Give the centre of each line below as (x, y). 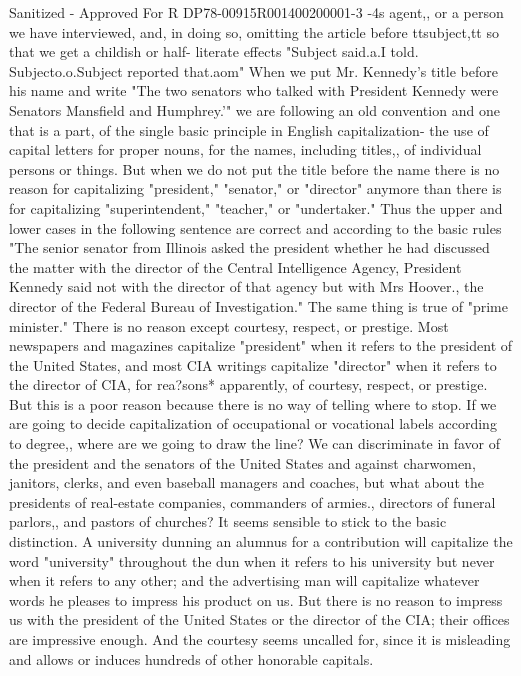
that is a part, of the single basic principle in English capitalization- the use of (249, 129)
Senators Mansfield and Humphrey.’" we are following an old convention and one (254, 109)
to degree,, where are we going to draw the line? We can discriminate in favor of (255, 443)
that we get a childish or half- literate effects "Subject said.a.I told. (214, 51)
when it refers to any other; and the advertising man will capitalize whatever (244, 580)
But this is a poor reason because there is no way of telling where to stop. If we (253, 403)
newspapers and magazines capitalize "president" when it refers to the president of (261, 345)
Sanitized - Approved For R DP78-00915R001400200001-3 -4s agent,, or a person (256, 12)
